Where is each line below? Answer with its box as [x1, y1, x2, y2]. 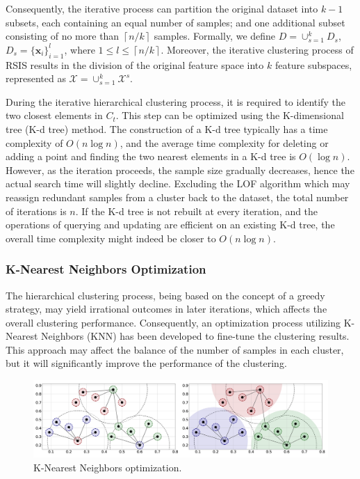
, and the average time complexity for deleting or [120, 135, 329, 150]
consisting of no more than [6, 29, 120, 43]
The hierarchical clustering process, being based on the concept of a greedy [6, 288, 325, 302]
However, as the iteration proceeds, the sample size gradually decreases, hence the [6, 162, 354, 177]
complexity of [6, 135, 63, 150]
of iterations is [6, 203, 67, 218]
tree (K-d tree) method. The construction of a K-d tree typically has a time [6, 121, 328, 136]
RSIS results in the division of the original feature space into [6, 57, 264, 72]
